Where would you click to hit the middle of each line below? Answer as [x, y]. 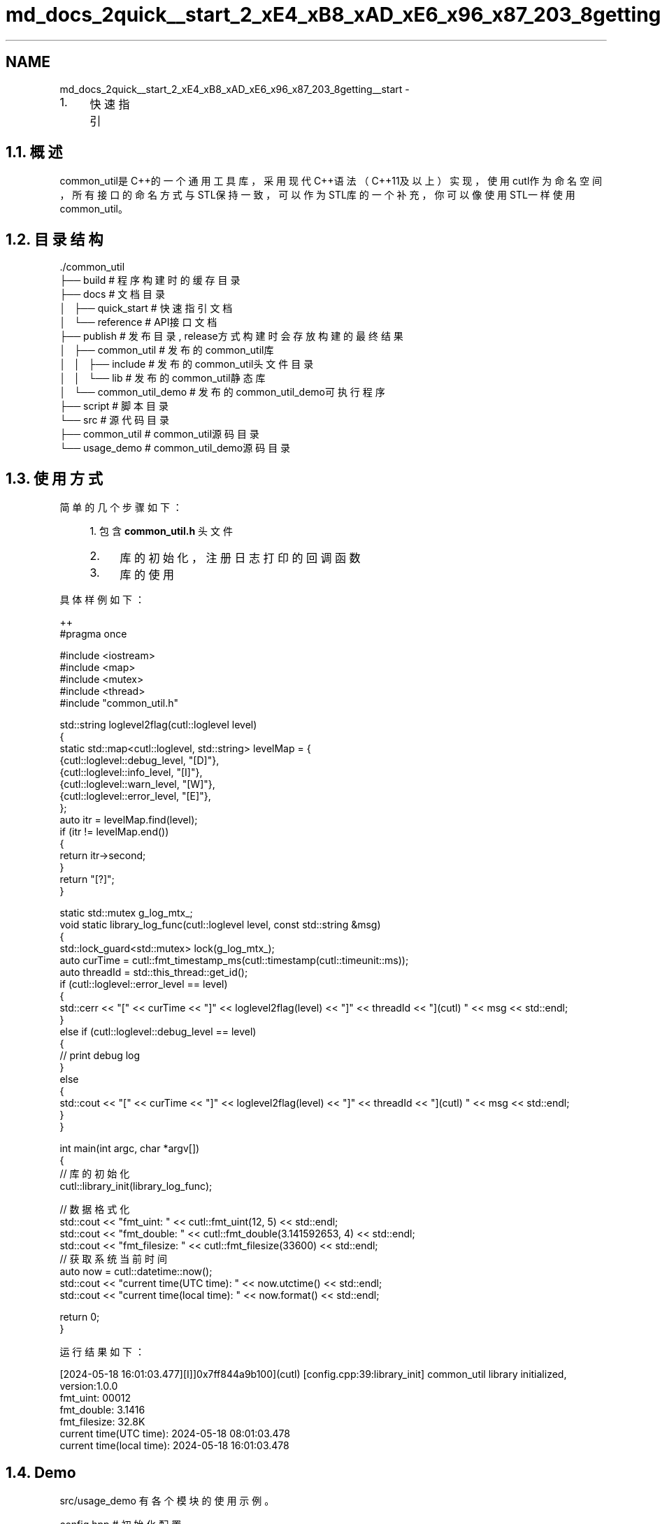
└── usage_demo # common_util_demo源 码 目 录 [175, 448]
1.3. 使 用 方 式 [54, 478]
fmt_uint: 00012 [95, 1398]
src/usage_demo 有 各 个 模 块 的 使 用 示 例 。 [167, 1500]
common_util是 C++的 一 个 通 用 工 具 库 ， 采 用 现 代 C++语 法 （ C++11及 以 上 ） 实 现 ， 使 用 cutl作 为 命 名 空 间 [331, 181]
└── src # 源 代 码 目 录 [115, 420]
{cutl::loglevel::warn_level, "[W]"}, [137, 784]
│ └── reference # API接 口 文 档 [138, 322]
